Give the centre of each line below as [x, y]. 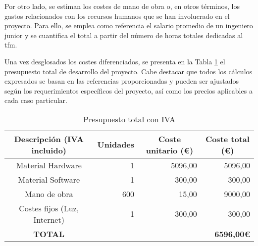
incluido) [49, 150]
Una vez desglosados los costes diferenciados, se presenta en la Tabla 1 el [115, 61]
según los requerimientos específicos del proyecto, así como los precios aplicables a [129, 90]
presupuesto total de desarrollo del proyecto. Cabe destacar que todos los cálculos [129, 71]
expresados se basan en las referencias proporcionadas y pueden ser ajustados [122, 81]
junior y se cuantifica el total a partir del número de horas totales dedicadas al [124, 35]
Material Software [49, 179]
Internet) [49, 219]
